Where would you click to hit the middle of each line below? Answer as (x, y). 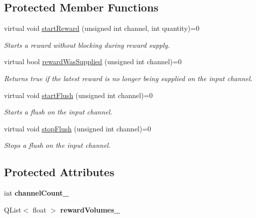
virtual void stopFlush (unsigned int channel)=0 (78, 128)
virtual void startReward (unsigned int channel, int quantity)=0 (102, 28)
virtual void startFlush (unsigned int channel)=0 (78, 95)
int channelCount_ (37, 193)
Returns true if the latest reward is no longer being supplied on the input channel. (128, 78)
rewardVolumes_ (90, 209)
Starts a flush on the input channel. (58, 112)
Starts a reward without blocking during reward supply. (87, 45)
